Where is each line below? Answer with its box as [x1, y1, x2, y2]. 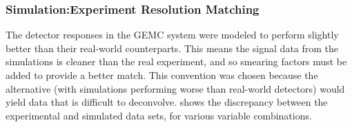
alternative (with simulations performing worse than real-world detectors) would [6, 81, 345, 95]
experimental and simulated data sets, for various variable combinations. [6, 108, 312, 122]
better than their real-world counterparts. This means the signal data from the [6, 41, 339, 55]
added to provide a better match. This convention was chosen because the [6, 68, 318, 82]
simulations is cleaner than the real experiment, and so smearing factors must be [6, 54, 347, 69]
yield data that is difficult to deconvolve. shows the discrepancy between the [6, 95, 328, 109]
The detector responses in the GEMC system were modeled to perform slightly [6, 27, 339, 42]
